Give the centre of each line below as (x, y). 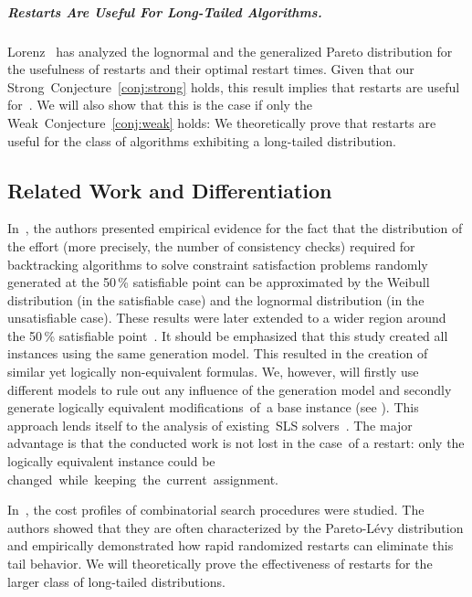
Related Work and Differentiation (170, 190)
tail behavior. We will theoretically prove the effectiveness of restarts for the (220, 564)
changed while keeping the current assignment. (143, 479)
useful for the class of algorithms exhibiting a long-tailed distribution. (202, 140)
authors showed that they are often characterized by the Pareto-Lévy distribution (236, 527)
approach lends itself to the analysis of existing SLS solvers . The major (210, 425)
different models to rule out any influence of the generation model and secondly (230, 389)
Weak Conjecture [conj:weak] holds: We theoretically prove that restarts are (222, 122)
